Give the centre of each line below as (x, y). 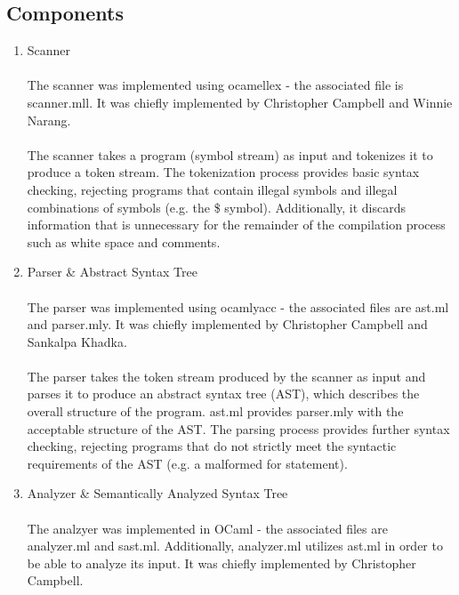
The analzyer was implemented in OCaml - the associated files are (207, 528)
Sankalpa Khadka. (77, 341)
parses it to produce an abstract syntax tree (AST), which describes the (223, 394)
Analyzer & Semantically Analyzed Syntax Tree (157, 493)
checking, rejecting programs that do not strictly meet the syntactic (212, 446)
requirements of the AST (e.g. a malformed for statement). (187, 463)
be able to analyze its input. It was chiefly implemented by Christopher (221, 563)
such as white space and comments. (124, 241)
